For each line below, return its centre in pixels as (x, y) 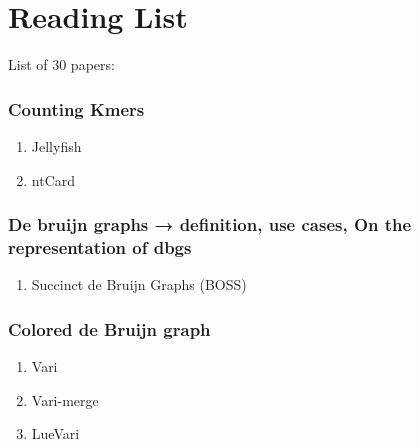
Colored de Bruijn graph (109, 328)
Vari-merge (65, 399)
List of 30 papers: (61, 64)
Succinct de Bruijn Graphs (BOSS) (139, 284)
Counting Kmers (76, 108)
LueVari (55, 433)
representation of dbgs (100, 246)
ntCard (53, 179)
